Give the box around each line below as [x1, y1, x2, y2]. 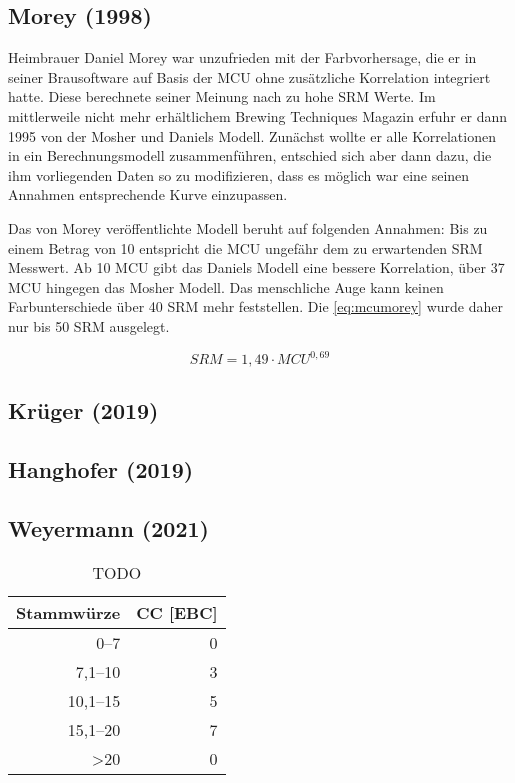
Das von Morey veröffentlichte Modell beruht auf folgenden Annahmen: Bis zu [8, 217, 488, 238]
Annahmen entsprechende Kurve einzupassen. [8, 184, 288, 205]
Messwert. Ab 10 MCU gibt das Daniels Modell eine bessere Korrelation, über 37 [8, 257, 505, 278]
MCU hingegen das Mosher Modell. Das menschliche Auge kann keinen [8, 276, 444, 297]
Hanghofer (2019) [8, 454, 194, 485]
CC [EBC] [136, 600, 218, 624]
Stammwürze [16, 600, 121, 624]
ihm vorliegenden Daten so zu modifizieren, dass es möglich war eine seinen [8, 164, 470, 185]
